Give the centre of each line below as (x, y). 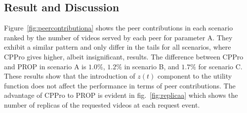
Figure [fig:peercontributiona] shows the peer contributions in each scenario (119, 28)
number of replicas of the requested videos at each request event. (102, 104)
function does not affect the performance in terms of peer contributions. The (120, 85)
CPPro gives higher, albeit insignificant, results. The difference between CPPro (124, 56)
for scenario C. (220, 66)
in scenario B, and (152, 66)
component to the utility (195, 76)
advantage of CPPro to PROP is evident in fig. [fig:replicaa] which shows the (121, 95)
